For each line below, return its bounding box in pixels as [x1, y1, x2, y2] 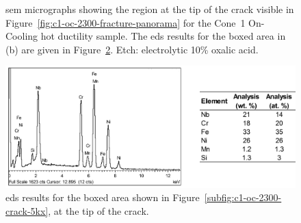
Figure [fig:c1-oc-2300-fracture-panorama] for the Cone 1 [5, 15, 246, 29]
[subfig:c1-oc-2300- [204, 190, 282, 205]
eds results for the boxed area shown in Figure [5, 190, 200, 205]
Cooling [5, 29, 38, 43]
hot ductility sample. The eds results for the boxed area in [40, 29, 286, 43]
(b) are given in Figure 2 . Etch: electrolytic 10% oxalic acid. [5, 42, 259, 56]
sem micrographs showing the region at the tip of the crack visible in [5, 2, 294, 16]
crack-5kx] [5, 203, 49, 218]
